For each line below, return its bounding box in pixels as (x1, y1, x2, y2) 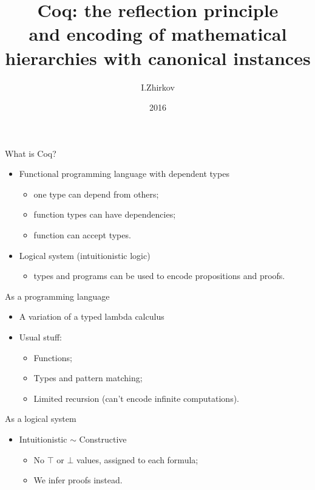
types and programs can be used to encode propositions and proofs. (33, 269, 285, 282)
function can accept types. (33, 229, 131, 241)
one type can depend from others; (33, 187, 159, 200)
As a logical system (5, 412, 76, 425)
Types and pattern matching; (33, 371, 143, 384)
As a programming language (5, 289, 110, 302)
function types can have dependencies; (33, 208, 176, 221)
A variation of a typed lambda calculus (19, 310, 164, 323)
